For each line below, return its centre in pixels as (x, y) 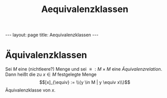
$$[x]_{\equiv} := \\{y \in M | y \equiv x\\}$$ (85, 82)
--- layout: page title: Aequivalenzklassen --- (52, 35)
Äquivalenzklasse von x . (30, 90)
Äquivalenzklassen (46, 55)
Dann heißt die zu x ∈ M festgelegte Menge (51, 74)
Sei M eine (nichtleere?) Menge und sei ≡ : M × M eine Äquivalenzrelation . (84, 69)
